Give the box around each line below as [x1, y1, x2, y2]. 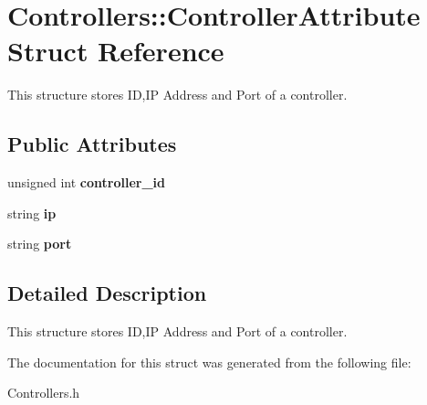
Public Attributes [7, 130, 177, 158]
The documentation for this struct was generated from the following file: [7, 352, 411, 371]
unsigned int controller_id [7, 173, 165, 192]
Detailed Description [7, 279, 207, 307]
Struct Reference [7, 32, 224, 69]
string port [7, 234, 72, 253]
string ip [7, 203, 57, 222]
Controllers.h [7, 383, 80, 402]
